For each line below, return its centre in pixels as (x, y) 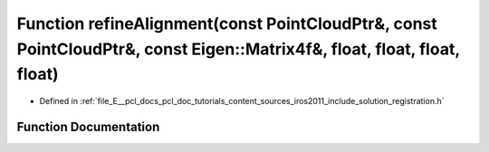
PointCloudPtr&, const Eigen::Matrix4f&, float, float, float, (239, 49)
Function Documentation (88, 127)
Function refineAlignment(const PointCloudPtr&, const (227, 24)
